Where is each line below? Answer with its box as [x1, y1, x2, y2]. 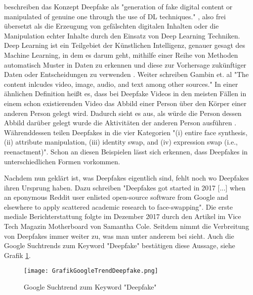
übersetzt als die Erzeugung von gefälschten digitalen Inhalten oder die [4, 21, 219, 31]
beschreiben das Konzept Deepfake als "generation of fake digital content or [4, 1, 233, 11]
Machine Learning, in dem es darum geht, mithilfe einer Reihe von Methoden [4, 49, 238, 60]
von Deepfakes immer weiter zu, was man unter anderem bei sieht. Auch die [4, 230, 234, 241]
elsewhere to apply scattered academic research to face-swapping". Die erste [4, 201, 233, 212]
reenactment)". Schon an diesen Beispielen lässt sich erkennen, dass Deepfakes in [4, 146, 248, 156]
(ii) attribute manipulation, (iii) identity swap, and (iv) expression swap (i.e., [4, 137, 238, 147]
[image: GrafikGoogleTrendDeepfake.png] [24, 267, 159, 275]
